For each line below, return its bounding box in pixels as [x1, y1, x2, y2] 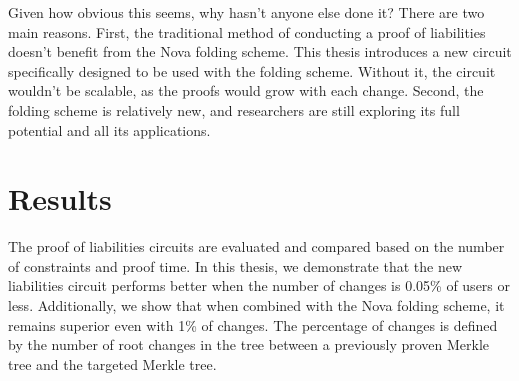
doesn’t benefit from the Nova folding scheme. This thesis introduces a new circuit [8, 41, 512, 62]
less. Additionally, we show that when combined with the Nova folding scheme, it [8, 295, 505, 316]
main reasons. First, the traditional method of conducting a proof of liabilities [8, 21, 486, 42]
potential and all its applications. [8, 119, 211, 140]
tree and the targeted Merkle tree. [8, 353, 217, 374]
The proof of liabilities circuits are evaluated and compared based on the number [8, 236, 505, 257]
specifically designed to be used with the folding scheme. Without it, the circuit [8, 60, 496, 81]
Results [8, 178, 112, 219]
